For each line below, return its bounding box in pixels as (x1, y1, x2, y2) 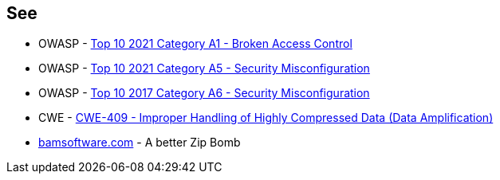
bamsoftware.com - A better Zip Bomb (38, 135, 241, 150)
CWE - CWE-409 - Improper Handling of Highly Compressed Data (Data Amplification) (38, 111, 494, 125)
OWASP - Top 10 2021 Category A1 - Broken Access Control (38, 37, 352, 51)
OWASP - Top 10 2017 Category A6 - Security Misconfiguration (38, 86, 370, 100)
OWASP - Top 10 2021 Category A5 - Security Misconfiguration (38, 61, 370, 76)
